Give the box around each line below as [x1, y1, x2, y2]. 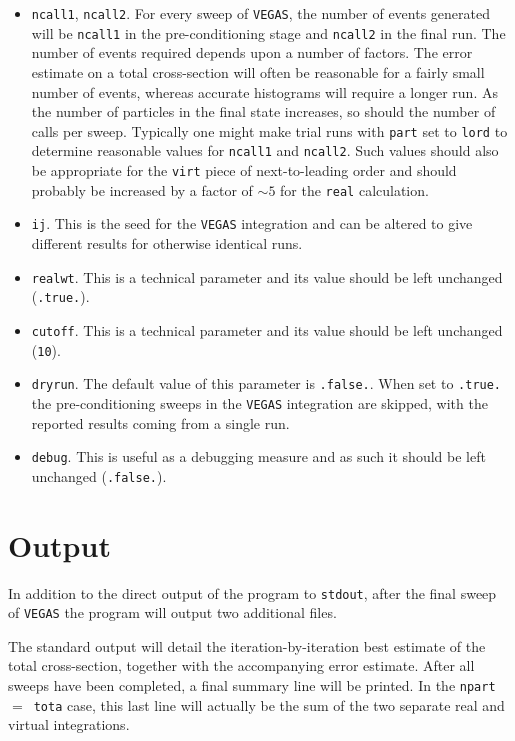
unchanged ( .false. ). [31, 465, 167, 486]
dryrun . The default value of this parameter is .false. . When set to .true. [31, 373, 502, 394]
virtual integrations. [8, 714, 130, 735]
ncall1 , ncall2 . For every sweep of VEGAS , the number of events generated [31, 3, 490, 23]
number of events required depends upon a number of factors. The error [31, 42, 473, 63]
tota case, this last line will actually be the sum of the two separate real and [33, 694, 505, 715]
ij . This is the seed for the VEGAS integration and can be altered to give [31, 213, 473, 234]
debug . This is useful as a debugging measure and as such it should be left [31, 446, 486, 467]
